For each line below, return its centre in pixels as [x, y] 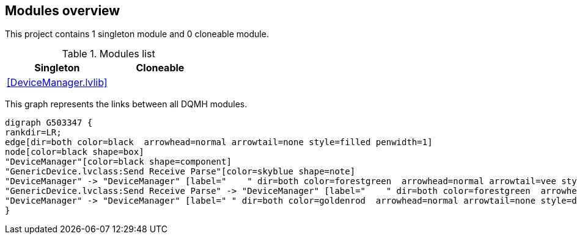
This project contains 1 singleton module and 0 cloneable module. [137, 34]
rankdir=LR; [33, 133]
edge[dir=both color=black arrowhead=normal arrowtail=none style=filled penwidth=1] [219, 142]
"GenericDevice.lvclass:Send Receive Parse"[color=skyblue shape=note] [180, 172]
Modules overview [63, 11]
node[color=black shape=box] [75, 152]
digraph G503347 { [49, 123]
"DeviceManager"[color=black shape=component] [118, 162]
